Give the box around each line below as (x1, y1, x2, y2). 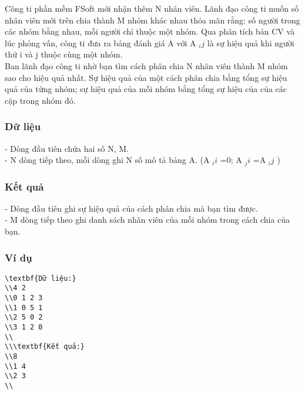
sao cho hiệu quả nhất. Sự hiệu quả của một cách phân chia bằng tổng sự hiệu (5, 71, 287, 83)
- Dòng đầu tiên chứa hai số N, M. (5, 142, 129, 154)
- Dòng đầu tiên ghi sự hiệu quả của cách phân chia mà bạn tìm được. (5, 202, 258, 214)
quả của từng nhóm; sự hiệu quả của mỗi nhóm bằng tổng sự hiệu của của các (5, 83, 287, 95)
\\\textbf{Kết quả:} (5, 342, 85, 351)
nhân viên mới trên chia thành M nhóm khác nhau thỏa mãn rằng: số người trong (5, 13, 300, 26)
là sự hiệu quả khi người (207, 36, 294, 49)
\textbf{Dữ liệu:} (5, 274, 76, 283)
